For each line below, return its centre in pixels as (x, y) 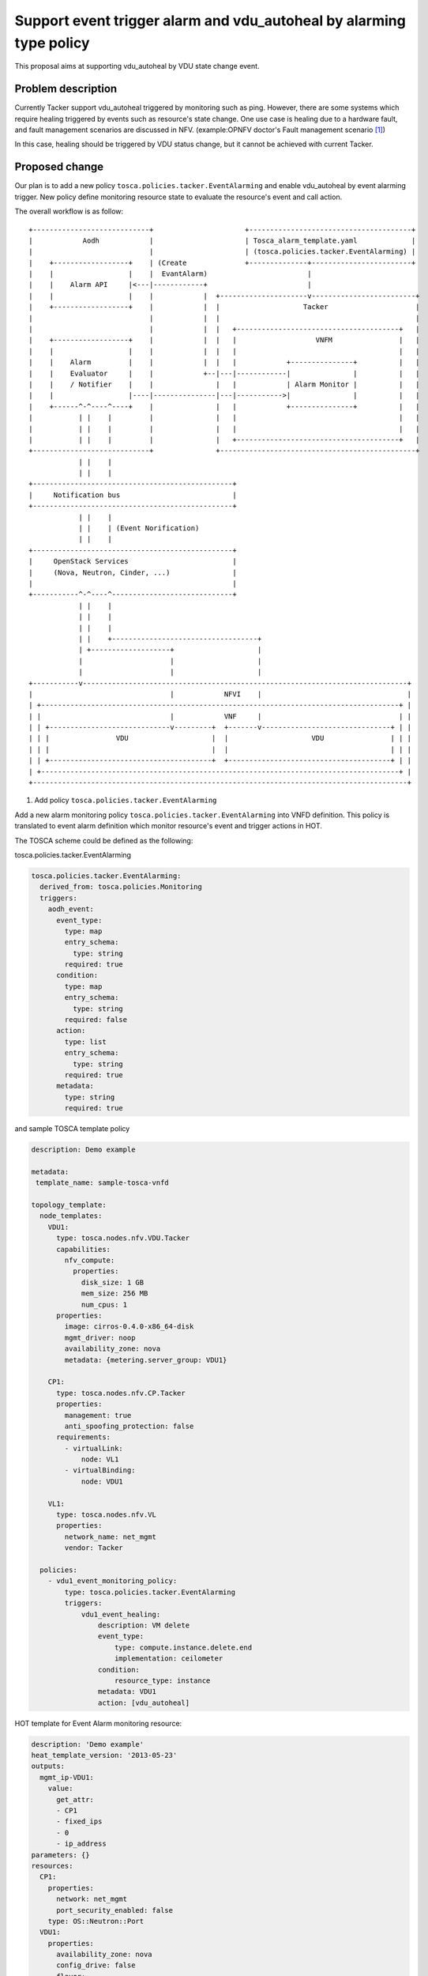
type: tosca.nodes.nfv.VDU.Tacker (123, 1238)
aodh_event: (71, 909)
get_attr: (75, 1799)
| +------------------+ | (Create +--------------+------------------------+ (222, 262)
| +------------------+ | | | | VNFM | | (224, 340)
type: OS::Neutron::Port (96, 1921)
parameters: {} (60, 1855)
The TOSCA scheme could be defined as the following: (104, 840)
